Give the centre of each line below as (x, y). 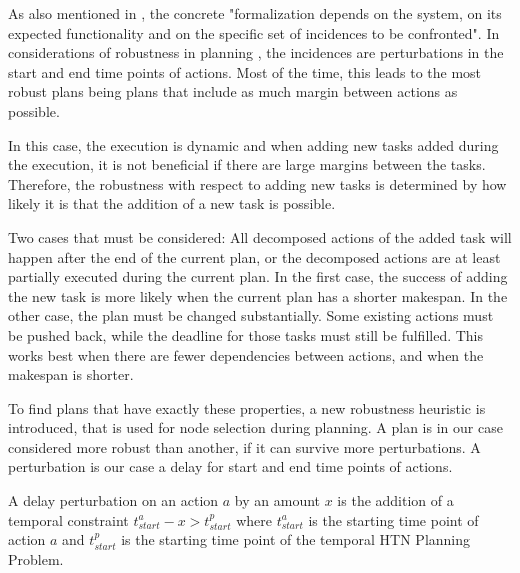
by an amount (277, 500)
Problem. (36, 558)
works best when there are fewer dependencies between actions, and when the (246, 354)
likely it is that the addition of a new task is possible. (172, 203)
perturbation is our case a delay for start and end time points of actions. (230, 466)
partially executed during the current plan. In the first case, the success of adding (258, 276)
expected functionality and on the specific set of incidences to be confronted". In (254, 32)
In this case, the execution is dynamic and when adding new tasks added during (253, 144)
